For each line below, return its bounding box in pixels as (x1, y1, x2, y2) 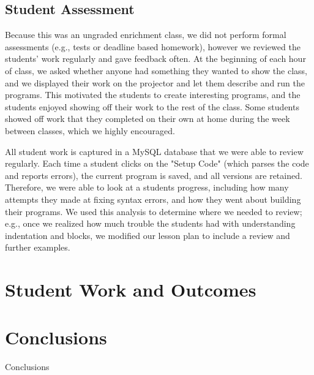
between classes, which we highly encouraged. (5, 124, 175, 137)
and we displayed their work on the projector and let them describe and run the (5, 76, 305, 89)
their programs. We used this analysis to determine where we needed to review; (5, 205, 302, 218)
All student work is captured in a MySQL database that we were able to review (5, 145, 304, 157)
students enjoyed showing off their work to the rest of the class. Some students (5, 100, 299, 113)
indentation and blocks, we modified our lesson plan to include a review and (5, 229, 290, 241)
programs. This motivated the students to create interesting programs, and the (5, 88, 301, 101)
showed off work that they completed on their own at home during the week (5, 112, 290, 125)
